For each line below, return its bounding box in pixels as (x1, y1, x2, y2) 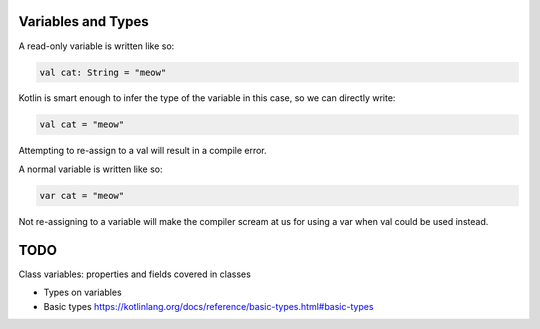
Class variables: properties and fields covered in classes (18, 268, 252, 280)
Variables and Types (18, 13, 149, 30)
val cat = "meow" (39, 119, 125, 130)
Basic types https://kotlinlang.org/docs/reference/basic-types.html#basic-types (43, 300, 374, 312)
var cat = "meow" (39, 190, 125, 201)
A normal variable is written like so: (18, 163, 164, 175)
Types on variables (43, 286, 122, 299)
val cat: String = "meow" (39, 66, 167, 78)
